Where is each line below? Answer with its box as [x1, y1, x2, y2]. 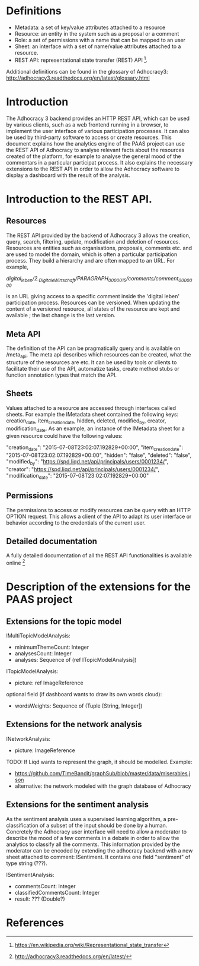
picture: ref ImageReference [14, 679, 84, 687]
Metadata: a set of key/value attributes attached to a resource [14, 24, 166, 31]
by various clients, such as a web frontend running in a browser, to [6, 121, 169, 128]
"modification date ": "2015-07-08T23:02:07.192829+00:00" [6, 472, 149, 481]
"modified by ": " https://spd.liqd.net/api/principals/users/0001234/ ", [6, 458, 169, 466]
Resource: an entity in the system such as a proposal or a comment [14, 30, 179, 37]
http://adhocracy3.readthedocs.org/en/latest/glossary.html [6, 74, 150, 81]
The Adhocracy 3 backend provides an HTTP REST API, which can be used [6, 115, 190, 122]
